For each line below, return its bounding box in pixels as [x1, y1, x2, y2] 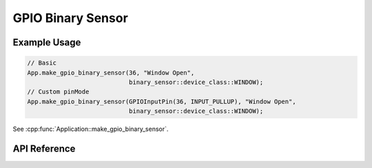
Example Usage [12, 36, 81, 48]
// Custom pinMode [27, 88, 90, 96]
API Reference [12, 143, 76, 154]
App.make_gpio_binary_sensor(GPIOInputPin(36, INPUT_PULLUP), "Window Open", [27, 97, 296, 105]
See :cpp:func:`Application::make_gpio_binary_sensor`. [12, 125, 169, 134]
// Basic [27, 59, 57, 67]
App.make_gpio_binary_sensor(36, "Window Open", [27, 69, 195, 76]
